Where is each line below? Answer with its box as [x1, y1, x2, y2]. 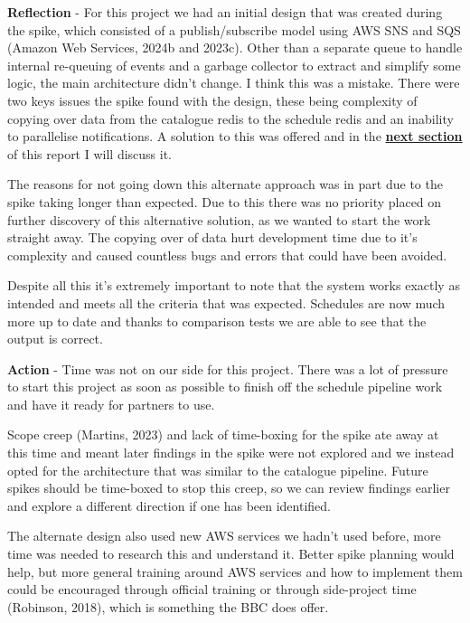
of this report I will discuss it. [7, 144, 172, 163]
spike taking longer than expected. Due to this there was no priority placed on [7, 192, 442, 211]
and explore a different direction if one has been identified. [7, 496, 331, 514]
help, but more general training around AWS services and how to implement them [7, 562, 463, 581]
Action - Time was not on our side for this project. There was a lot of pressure [7, 359, 448, 378]
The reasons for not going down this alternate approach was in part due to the [7, 175, 443, 194]
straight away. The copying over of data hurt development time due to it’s [7, 228, 418, 247]
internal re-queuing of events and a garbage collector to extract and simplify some [7, 55, 461, 74]
